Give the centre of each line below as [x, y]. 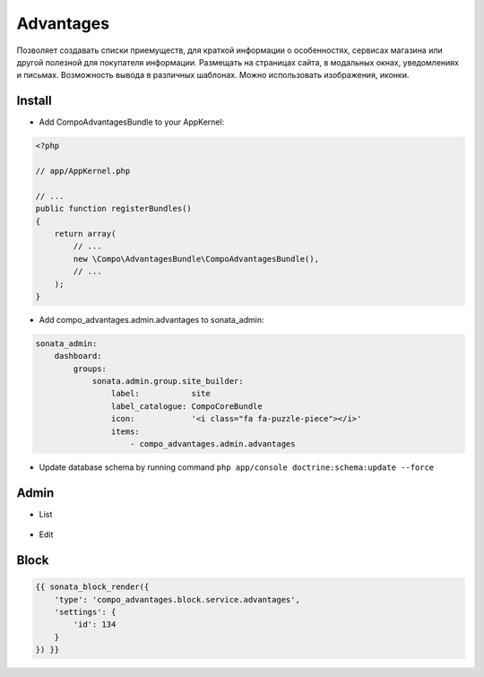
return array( [85, 234]
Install [35, 101]
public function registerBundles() [113, 209]
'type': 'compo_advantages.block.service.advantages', [177, 599]
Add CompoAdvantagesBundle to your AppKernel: [132, 122]
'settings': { [85, 612]
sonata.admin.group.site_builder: [168, 382]
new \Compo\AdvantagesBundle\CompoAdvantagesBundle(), [196, 259]
